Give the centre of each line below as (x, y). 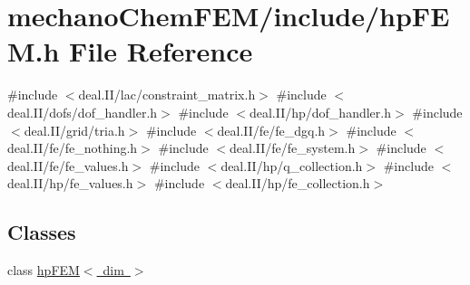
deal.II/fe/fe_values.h (68, 165)
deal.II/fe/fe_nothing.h (73, 148)
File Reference (161, 51)
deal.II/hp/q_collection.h (292, 165)
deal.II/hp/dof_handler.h (320, 112)
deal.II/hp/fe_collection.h (298, 183)
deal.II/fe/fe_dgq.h (271, 130)
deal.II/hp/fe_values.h (70, 183)
